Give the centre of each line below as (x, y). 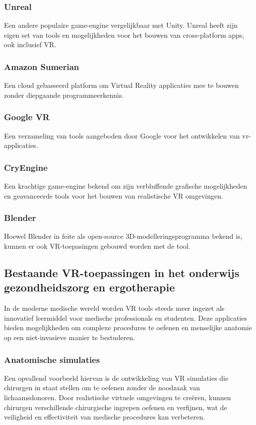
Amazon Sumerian (42, 66)
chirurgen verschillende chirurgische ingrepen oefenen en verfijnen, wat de (116, 407)
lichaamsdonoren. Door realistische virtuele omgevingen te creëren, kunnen (118, 397)
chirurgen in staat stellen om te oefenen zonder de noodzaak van (102, 388)
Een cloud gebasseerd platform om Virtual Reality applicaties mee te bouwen (122, 85)
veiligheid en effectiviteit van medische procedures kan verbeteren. (105, 417)
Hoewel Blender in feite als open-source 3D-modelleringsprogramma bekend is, (123, 236)
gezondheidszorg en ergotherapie (90, 287)
